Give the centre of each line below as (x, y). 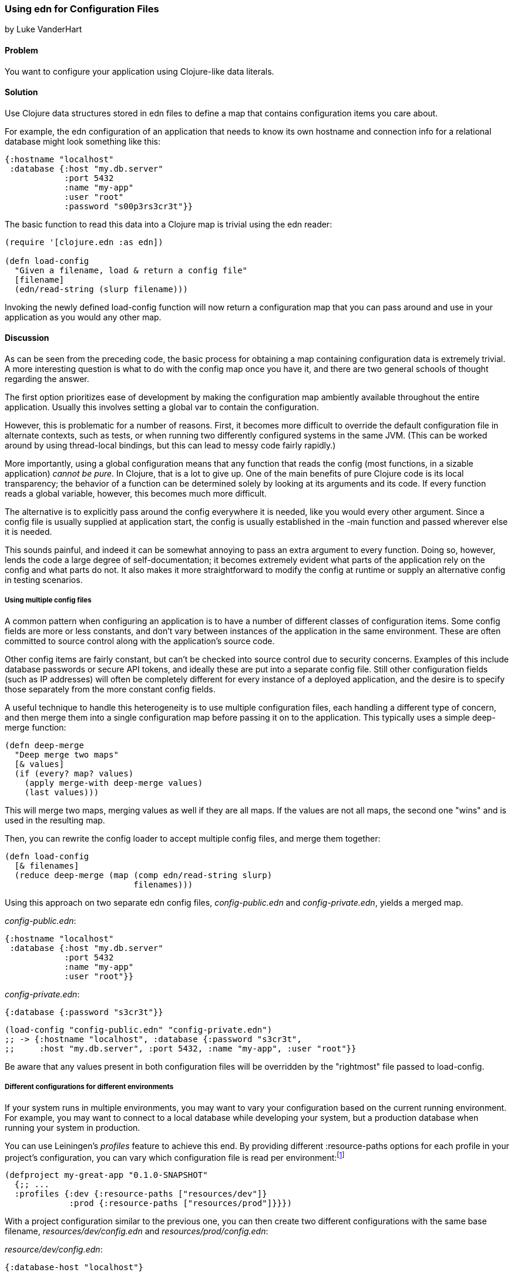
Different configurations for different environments (89, 1087)
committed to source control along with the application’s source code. (140, 641)
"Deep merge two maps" (66, 754)
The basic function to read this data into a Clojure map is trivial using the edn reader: (169, 224)
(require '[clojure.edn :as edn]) (84, 242)
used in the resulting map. (55, 820)
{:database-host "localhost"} (74, 1267)
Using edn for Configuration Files (82, 9)
